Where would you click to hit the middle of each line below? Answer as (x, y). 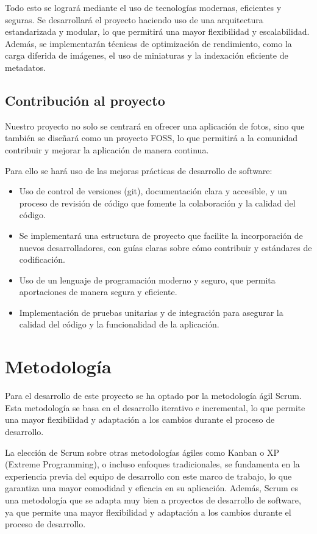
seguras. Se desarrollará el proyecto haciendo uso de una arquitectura (134, 19)
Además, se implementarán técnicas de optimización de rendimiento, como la (148, 43)
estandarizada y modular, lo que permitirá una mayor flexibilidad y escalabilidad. (157, 31)
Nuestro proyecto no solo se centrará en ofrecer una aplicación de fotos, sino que (155, 126)
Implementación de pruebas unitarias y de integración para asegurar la (151, 312)
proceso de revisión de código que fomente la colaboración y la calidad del (157, 203)
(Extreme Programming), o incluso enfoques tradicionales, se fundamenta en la (152, 464)
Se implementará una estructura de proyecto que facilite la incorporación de (161, 235)
